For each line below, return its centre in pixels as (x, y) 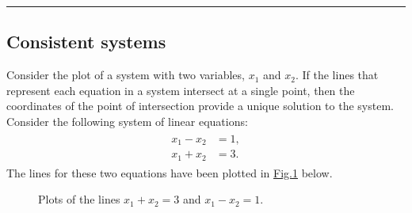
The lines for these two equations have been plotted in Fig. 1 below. (170, 172)
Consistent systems (86, 42)
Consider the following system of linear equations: (127, 121)
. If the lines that (337, 75)
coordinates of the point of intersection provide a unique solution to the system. (200, 106)
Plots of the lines (79, 199)
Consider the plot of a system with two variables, (126, 75)
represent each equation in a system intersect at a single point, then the (181, 90)
